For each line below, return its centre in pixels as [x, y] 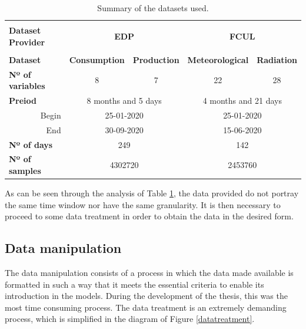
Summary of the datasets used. [153, 8]
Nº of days [31, 144]
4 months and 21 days [242, 101]
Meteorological [218, 59]
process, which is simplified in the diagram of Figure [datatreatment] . [130, 319]
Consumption [97, 59]
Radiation [277, 59]
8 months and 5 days [124, 101]
